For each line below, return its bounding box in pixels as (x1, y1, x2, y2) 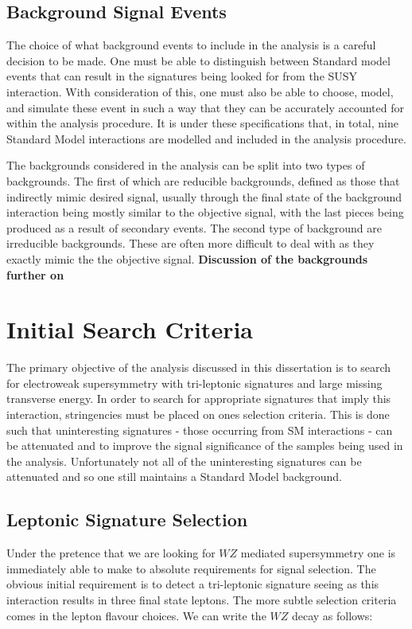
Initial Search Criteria (6, 313, 253, 346)
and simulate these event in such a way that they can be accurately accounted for (6, 99, 404, 115)
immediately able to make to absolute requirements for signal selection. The (6, 560, 376, 576)
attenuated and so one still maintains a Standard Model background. (6, 468, 342, 485)
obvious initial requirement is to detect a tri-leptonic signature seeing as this (6, 576, 379, 592)
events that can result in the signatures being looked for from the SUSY (6, 68, 358, 84)
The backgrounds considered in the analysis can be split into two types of (6, 157, 365, 174)
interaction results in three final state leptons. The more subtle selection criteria (6, 591, 397, 608)
